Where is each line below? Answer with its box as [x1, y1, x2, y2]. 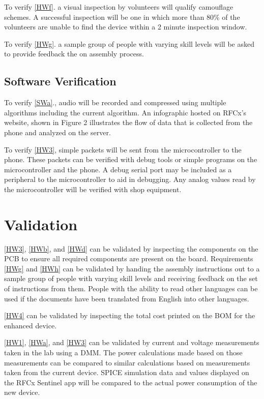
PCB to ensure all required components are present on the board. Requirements [4, 253, 253, 264]
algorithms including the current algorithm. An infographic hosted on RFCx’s [4, 107, 247, 117]
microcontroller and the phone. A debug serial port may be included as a [4, 164, 232, 174]
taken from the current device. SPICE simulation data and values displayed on [4, 367, 249, 378]
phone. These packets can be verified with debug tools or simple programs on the [4, 154, 257, 165]
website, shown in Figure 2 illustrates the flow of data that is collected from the [4, 117, 253, 128]
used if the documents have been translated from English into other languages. [4, 293, 249, 303]
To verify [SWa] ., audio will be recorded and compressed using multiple [4, 97, 226, 108]
